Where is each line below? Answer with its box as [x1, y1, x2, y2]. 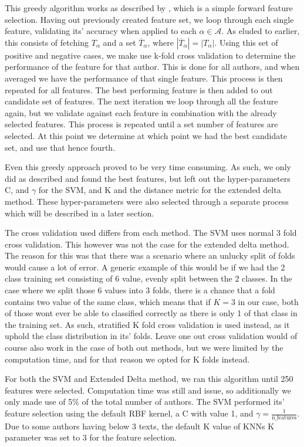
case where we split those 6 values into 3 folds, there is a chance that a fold [5, 284, 275, 296]
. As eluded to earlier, [221, 25, 300, 37]
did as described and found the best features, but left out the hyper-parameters [5, 172, 291, 184]
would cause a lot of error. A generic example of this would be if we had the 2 [5, 260, 285, 273]
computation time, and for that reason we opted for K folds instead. [5, 353, 250, 365]
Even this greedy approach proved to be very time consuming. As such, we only [5, 161, 291, 173]
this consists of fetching [5, 36, 89, 48]
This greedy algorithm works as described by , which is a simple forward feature [5, 2, 293, 13]
